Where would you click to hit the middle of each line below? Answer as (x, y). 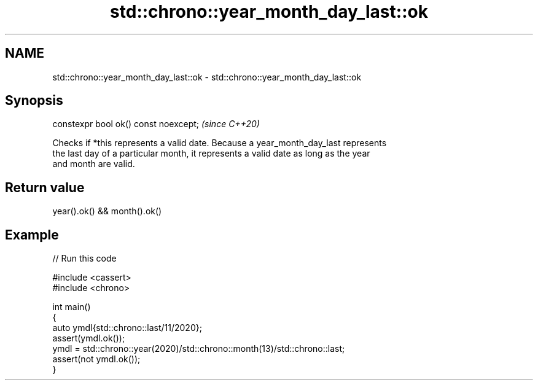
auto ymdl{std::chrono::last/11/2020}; (127, 328)
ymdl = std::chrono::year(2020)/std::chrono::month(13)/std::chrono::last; (199, 349)
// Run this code (84, 259)
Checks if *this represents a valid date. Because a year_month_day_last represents (220, 143)
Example (32, 235)
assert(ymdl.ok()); (89, 338)
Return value (45, 187)
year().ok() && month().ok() (107, 211)
